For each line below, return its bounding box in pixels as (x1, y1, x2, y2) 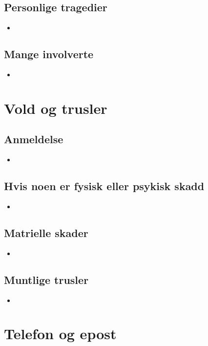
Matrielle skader (4, 225, 88, 240)
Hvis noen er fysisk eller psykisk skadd (4, 178, 205, 194)
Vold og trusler (4, 98, 107, 118)
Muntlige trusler (4, 272, 89, 287)
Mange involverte (4, 46, 94, 62)
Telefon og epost (4, 324, 117, 344)
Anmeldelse (4, 131, 63, 147)
